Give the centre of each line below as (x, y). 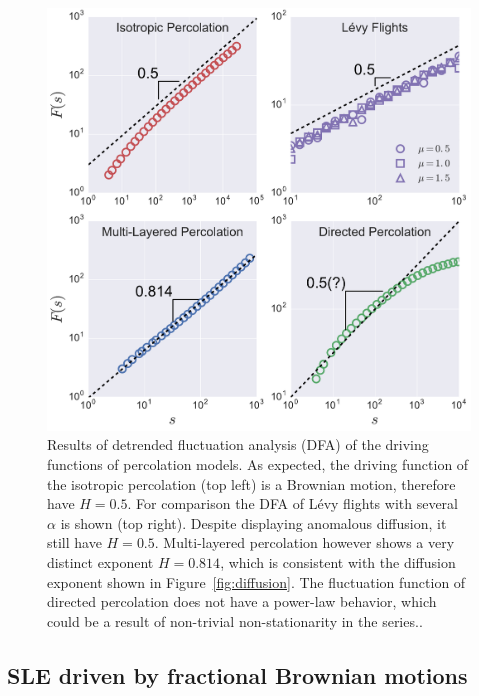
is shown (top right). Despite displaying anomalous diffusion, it (253, 522)
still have (74, 542)
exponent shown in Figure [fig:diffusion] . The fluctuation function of (256, 581)
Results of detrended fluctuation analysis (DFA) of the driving (238, 444)
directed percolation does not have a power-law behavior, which (242, 601)
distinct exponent (100, 561)
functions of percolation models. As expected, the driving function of (258, 463)
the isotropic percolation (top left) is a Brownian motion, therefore (251, 483)
